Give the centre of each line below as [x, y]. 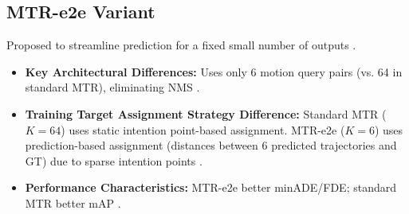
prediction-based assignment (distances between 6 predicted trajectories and [211, 145]
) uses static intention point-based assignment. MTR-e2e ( [203, 129]
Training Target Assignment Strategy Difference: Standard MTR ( [206, 113]
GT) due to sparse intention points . [114, 160]
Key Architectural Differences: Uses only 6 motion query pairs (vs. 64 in [214, 71]
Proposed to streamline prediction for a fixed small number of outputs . [181, 45]
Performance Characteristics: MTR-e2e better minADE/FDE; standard [210, 187]
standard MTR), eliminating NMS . [112, 87]
